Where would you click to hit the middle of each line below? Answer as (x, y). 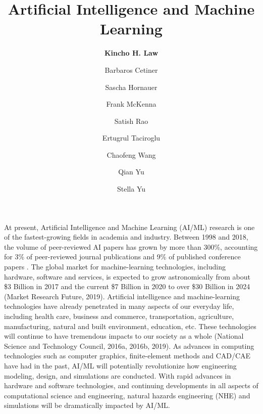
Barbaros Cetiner (131, 70)
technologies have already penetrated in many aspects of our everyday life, (119, 306)
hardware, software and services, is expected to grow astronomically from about (127, 276)
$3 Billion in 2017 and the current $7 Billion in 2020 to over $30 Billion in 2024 (127, 286)
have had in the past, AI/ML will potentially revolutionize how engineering (120, 365)
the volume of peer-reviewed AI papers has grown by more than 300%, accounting (131, 246)
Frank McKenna (131, 104)
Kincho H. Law (131, 53)
